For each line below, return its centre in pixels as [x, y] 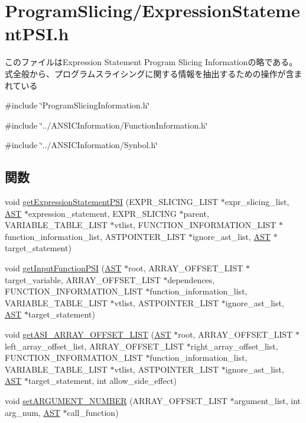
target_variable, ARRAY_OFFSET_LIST [83, 279]
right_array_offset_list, [234, 346]
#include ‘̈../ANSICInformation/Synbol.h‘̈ [82, 145]
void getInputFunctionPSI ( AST [63, 268]
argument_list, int [268, 400]
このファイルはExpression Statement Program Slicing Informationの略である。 [151, 62]
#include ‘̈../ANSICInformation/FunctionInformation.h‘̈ [106, 125]
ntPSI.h [37, 33]
